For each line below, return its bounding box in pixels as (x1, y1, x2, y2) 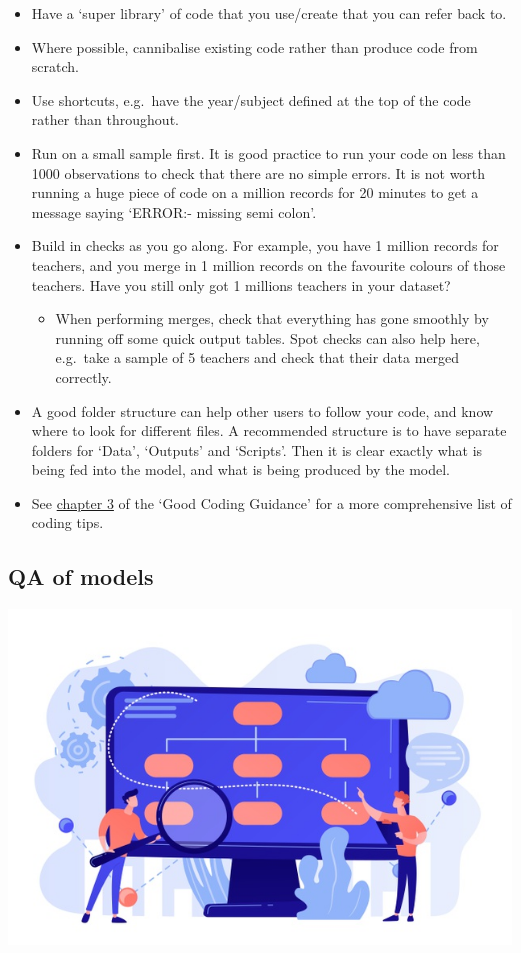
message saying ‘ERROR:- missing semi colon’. (31, 201, 317, 222)
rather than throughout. (31, 109, 179, 130)
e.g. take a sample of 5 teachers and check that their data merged (55, 347, 460, 368)
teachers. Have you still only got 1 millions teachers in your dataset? (31, 274, 451, 295)
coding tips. (31, 512, 104, 533)
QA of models (8, 561, 154, 592)
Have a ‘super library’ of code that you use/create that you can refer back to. (31, 3, 507, 23)
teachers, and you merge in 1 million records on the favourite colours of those (31, 254, 506, 275)
